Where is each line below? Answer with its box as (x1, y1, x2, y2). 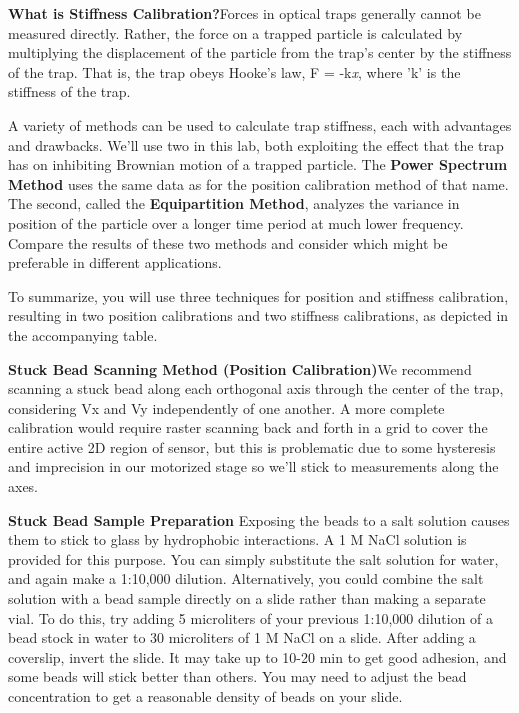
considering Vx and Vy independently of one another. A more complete (8, 397, 445, 418)
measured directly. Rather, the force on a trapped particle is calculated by (8, 22, 463, 43)
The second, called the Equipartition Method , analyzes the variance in (8, 193, 460, 214)
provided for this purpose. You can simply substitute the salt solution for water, (8, 548, 499, 569)
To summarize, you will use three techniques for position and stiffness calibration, (8, 285, 509, 306)
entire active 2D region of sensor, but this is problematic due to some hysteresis (8, 436, 496, 457)
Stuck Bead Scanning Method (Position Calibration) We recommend (8, 358, 472, 379)
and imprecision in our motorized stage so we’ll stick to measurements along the (8, 456, 499, 477)
